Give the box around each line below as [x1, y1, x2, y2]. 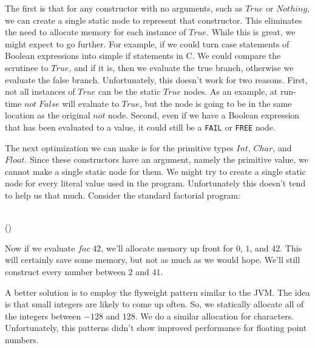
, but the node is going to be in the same [139, 97, 292, 109]
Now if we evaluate [5, 241, 75, 254]
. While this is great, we [206, 26, 296, 38]
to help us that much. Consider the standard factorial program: [5, 188, 241, 201]
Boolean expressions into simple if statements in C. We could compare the [5, 49, 281, 62]
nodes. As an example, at [183, 85, 278, 98]
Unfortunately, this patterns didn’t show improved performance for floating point [5, 321, 307, 334]
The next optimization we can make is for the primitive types [5, 141, 234, 154]
